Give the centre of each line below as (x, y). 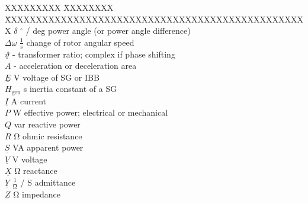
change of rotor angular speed (80, 42)
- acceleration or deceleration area (75, 66)
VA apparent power (48, 147)
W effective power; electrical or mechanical (90, 112)
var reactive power (47, 124)
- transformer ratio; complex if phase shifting (94, 54)
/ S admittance (48, 182)
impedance (41, 194)
